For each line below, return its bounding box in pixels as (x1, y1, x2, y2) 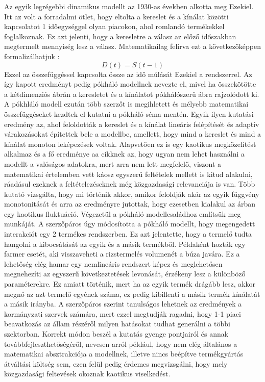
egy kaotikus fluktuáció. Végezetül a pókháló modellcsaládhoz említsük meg (4, 208, 241, 219)
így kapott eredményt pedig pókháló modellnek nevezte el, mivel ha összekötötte (4, 79, 256, 89)
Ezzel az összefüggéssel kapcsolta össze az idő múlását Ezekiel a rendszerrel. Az (4, 68, 252, 79)
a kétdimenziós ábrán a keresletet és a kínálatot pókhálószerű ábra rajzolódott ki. (4, 88, 259, 99)
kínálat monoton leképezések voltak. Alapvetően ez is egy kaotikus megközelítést (4, 138, 256, 149)
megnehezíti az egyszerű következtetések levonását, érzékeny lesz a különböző (4, 268, 246, 279)
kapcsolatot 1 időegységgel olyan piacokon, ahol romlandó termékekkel (4, 21, 225, 32)
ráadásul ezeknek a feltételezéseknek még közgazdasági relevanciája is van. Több (4, 179, 255, 189)
